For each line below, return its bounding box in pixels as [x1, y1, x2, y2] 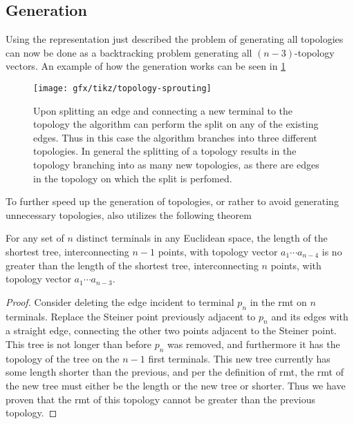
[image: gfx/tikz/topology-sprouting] [33, 83, 212, 93]
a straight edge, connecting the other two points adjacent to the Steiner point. [6, 323, 337, 338]
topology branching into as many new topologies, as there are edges [33, 157, 319, 172]
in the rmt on [250, 294, 307, 309]
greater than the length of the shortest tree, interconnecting [6, 258, 259, 272]
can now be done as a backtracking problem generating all [6, 45, 252, 59]
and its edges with [271, 309, 348, 323]
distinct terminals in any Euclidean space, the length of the [76, 231, 328, 245]
